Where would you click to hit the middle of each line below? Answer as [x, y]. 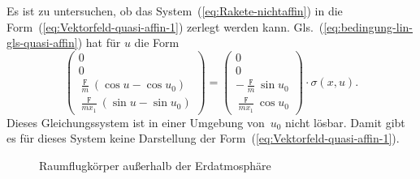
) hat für [99, 43]
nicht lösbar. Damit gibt [345, 122]
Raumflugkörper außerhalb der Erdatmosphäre [155, 165]
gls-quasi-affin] [42, 43]
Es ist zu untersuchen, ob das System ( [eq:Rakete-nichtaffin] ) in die [175, 11]
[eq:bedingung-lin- [368, 26]
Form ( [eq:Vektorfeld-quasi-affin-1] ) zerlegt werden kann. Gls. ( [165, 26]
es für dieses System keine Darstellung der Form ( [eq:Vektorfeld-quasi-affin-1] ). [203, 138]
